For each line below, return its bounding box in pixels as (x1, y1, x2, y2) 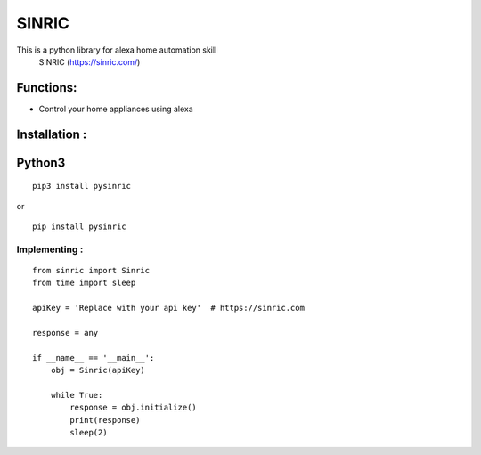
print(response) (69, 415, 141, 425)
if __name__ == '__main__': (32, 353, 155, 362)
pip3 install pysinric (32, 181, 132, 191)
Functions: (16, 80, 77, 95)
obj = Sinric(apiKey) (50, 365, 146, 376)
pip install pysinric (32, 222, 126, 232)
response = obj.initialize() (69, 402, 198, 413)
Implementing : (16, 243, 84, 256)
